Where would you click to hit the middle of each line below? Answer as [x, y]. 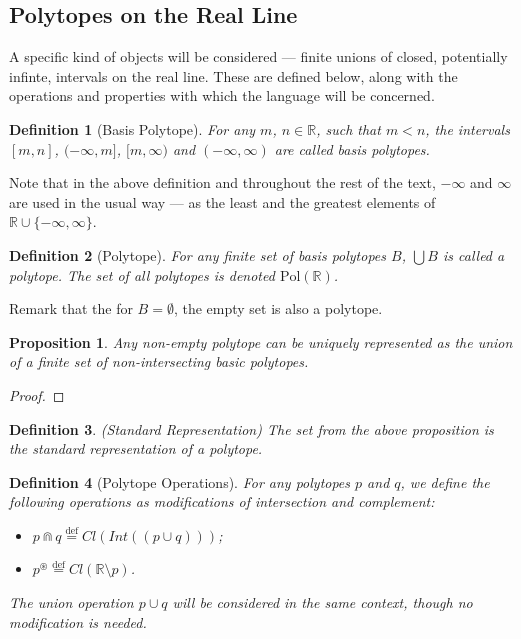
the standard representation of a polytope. [136, 448]
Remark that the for [71, 308]
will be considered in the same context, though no [322, 602]
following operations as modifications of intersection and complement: [222, 501]
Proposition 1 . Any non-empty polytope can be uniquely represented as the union [261, 341]
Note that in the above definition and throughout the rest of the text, [222, 182]
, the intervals [467, 128]
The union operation [71, 602]
